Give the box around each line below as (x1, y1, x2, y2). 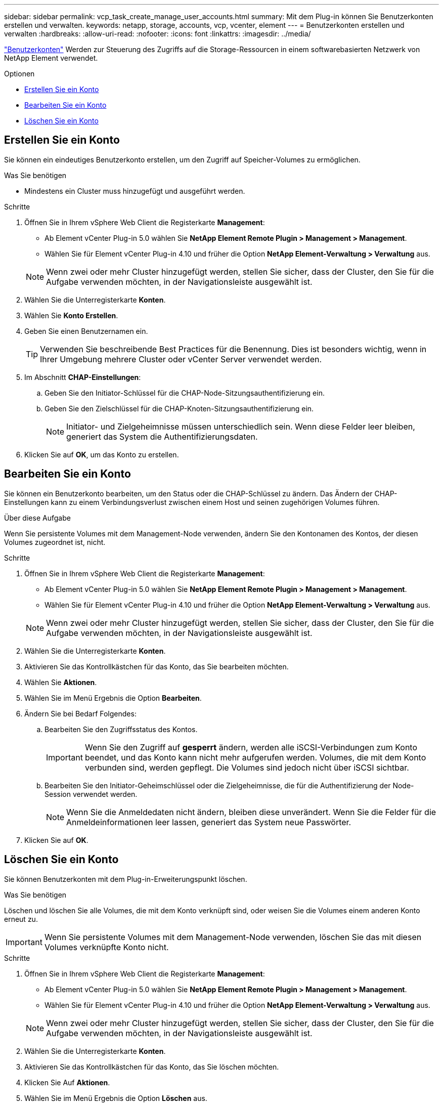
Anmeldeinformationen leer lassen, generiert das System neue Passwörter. (66, 817, 351, 827)
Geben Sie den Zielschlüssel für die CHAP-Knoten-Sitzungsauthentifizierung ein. (45, 404, 314, 413)
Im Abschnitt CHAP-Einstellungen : (24, 372, 141, 381)
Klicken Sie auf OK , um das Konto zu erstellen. (24, 450, 179, 459)
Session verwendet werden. (45, 789, 138, 798)
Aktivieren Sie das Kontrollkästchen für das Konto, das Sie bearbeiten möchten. (24, 662, 289, 671)
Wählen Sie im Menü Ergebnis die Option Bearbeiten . (24, 693, 202, 702)
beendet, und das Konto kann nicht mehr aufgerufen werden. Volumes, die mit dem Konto (84, 752, 426, 762)
